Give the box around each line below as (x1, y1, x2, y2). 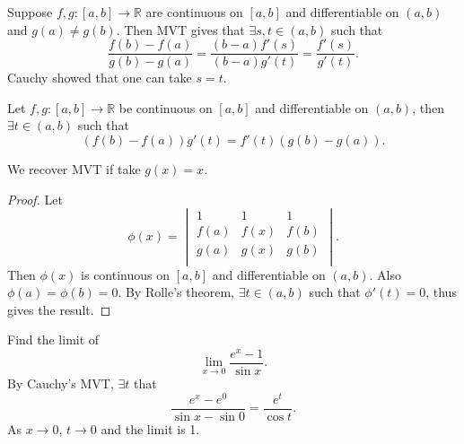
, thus (425, 283, 457, 301)
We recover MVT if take (7, 160, 141, 178)
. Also (369, 265, 401, 283)
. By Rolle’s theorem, (118, 283, 234, 301)
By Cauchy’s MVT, (7, 374, 114, 393)
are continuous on (145, 3, 243, 21)
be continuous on (118, 98, 213, 117)
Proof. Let (7, 189, 63, 208)
